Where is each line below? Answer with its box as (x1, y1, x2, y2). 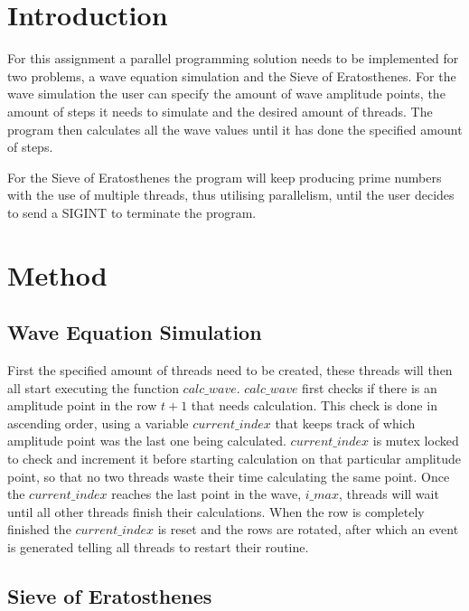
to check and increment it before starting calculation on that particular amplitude (7, 449, 461, 468)
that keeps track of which (275, 413, 416, 432)
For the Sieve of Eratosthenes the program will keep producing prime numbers (7, 167, 442, 186)
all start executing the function (7, 378, 179, 397)
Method (7, 256, 108, 293)
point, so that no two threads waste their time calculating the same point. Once (7, 466, 450, 485)
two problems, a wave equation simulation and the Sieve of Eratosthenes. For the (7, 66, 456, 85)
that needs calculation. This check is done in (191, 396, 437, 415)
